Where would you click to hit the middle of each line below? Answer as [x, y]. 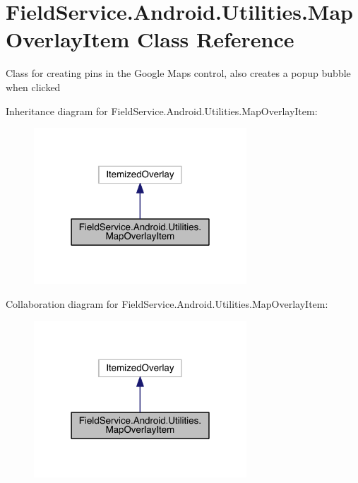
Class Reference [216, 39]
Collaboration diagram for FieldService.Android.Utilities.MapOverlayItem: [167, 304]
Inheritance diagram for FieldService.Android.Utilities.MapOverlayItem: [162, 111]
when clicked [33, 87]
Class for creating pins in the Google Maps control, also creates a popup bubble [178, 73]
